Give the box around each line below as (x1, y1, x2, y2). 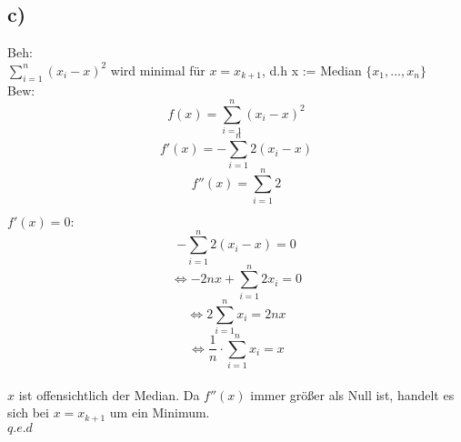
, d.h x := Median (261, 60, 362, 79)
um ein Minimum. (109, 403, 210, 422)
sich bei (7, 403, 49, 422)
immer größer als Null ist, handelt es (250, 385, 455, 404)
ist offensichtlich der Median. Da (18, 385, 200, 404)
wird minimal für (110, 60, 205, 79)
